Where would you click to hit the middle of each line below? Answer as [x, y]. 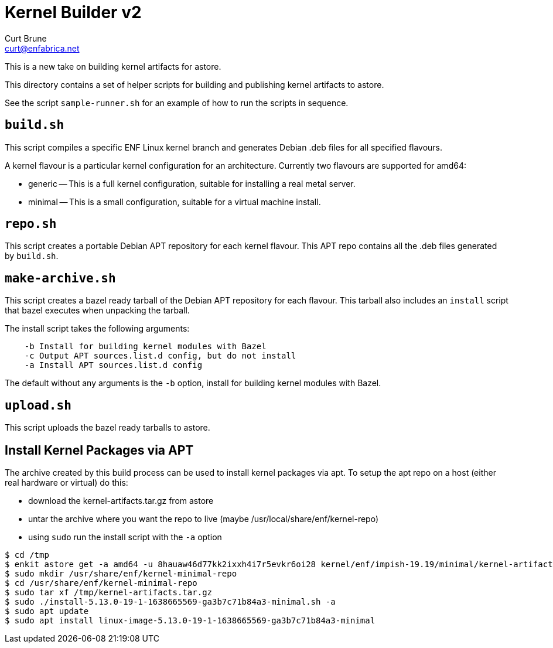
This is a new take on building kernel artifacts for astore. [113, 66]
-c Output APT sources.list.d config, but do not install [160, 356]
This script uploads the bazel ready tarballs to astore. [107, 428]
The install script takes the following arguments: [97, 329]
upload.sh [38, 405]
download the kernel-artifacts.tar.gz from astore [121, 500]
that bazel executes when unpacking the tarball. [97, 311]
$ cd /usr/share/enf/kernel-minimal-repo [101, 583]
